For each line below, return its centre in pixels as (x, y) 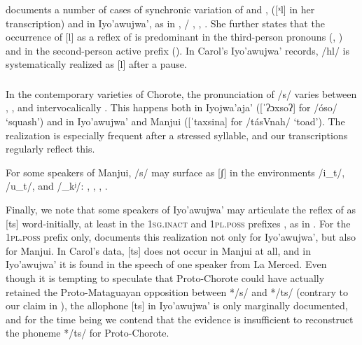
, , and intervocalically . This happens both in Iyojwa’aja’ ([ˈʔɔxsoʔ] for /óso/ (172, 107)
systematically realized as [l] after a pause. (96, 64)
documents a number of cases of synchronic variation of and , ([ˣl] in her (160, 9)
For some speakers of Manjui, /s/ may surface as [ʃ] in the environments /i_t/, (175, 172)
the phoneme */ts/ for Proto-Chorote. (88, 333)
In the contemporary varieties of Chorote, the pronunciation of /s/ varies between (181, 93)
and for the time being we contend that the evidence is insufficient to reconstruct (180, 319)
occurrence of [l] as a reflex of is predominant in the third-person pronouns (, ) (174, 37)
